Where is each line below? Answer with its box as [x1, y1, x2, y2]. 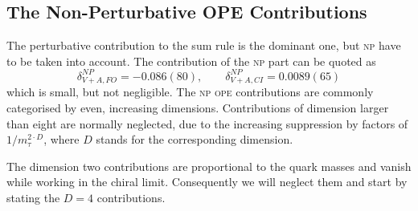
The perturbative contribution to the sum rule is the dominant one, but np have [6, 37, 401, 54]
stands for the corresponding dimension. [96, 131, 293, 148]
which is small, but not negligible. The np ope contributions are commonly [6, 83, 374, 100]
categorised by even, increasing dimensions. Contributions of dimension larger [6, 99, 389, 116]
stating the [6, 189, 60, 205]
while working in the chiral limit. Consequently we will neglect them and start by [6, 173, 408, 190]
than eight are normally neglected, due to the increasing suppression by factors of [6, 115, 408, 132]
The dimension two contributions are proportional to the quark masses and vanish [6, 157, 412, 174]
